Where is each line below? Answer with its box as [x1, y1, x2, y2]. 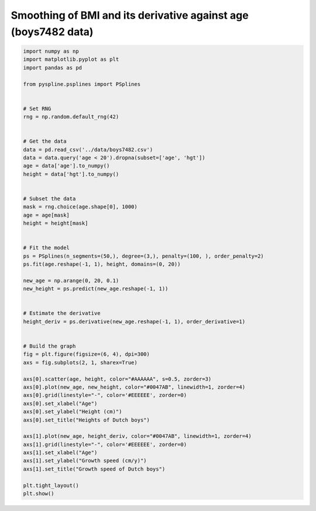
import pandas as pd [23, 64, 82, 71]
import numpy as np [23, 47, 79, 54]
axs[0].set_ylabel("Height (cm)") [23, 409, 122, 415]
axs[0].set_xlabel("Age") [23, 400, 98, 407]
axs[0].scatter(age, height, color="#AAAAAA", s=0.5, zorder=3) [23, 375, 212, 382]
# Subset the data [23, 195, 76, 202]
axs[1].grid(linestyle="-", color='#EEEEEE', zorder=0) [23, 441, 187, 448]
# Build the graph [23, 343, 76, 349]
